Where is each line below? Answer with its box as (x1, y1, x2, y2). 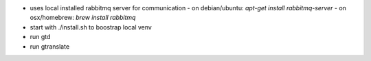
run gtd (30, 33, 51, 41)
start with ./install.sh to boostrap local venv (30, 23, 153, 31)
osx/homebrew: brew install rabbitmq (30, 14, 136, 22)
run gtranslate (30, 42, 70, 51)
